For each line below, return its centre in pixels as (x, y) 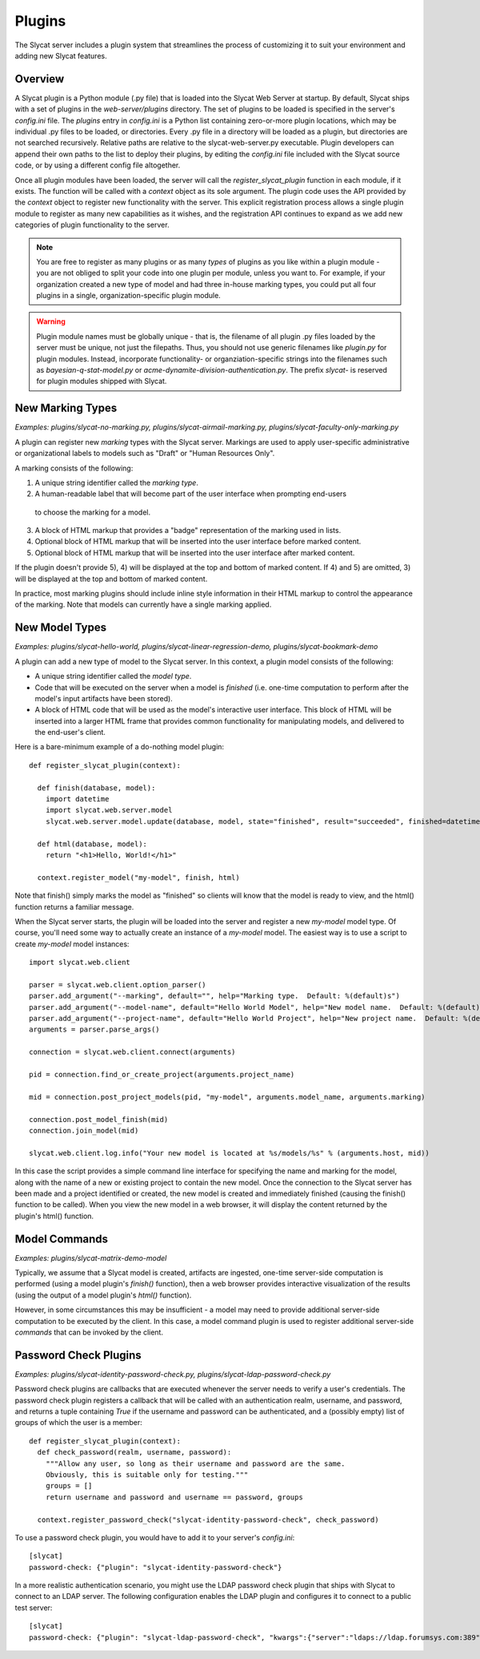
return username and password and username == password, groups (174, 1497)
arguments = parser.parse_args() (94, 1029)
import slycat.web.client (80, 963)
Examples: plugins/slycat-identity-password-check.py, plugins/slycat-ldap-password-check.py (173, 1374)
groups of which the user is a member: (79, 1423)
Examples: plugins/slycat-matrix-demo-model (91, 1257)
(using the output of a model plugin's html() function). (103, 1295)
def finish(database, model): (96, 788)
